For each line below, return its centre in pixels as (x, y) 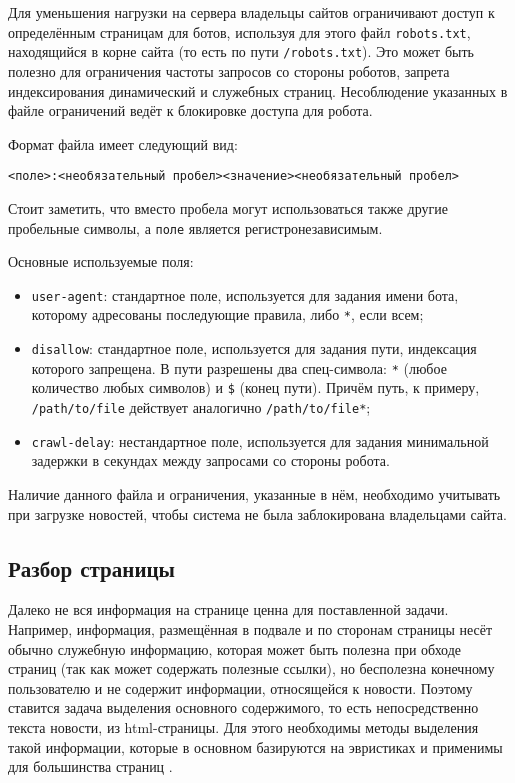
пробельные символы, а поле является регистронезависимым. (195, 227)
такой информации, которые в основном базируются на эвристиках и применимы (255, 746)
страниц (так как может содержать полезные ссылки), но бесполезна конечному (251, 668)
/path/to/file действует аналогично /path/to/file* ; (201, 407)
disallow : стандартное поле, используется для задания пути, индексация (254, 348)
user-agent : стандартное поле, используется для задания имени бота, (245, 294)
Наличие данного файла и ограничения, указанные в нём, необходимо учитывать (254, 493)
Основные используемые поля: (101, 261)
